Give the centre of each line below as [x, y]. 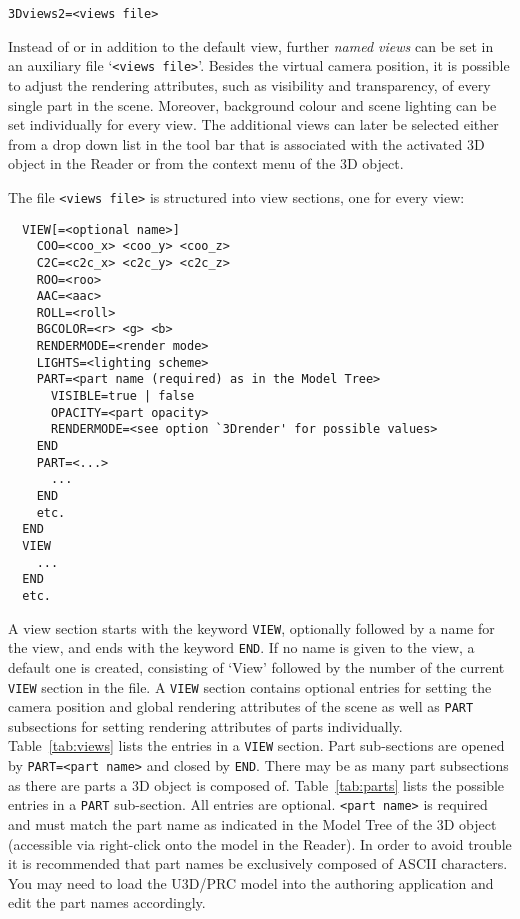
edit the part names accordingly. [107, 902]
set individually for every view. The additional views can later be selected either [253, 124]
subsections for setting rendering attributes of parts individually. [205, 725]
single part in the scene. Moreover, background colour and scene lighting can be [252, 104]
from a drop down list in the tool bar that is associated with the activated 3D [246, 143]
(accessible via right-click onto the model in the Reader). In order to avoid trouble [260, 843]
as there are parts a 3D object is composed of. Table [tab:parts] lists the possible [256, 784]
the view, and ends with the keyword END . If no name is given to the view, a [241, 647]
